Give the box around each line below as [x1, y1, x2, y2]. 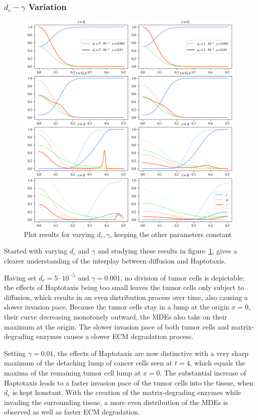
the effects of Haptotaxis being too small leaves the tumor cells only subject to [4, 282, 245, 292]
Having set [4, 272, 37, 282]
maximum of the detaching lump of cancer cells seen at [4, 357, 173, 368]
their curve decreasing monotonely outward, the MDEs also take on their [4, 311, 227, 321]
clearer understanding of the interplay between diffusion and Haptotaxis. [4, 255, 226, 265]
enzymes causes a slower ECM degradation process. [36, 331, 194, 341]
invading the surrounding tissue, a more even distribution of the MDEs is [4, 396, 228, 407]
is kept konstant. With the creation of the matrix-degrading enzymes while [12, 387, 242, 397]
